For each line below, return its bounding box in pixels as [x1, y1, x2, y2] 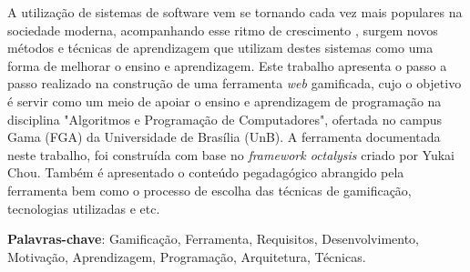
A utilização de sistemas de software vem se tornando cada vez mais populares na [7, 3, 463, 21]
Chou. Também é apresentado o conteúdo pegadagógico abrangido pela [7, 163, 404, 182]
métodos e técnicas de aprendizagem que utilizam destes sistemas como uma [7, 38, 434, 57]
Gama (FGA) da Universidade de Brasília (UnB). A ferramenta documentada [7, 127, 441, 146]
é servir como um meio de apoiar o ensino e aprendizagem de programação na [7, 91, 442, 110]
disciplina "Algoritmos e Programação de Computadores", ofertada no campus [7, 109, 443, 128]
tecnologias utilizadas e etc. [7, 198, 160, 217]
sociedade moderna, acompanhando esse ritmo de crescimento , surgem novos [7, 20, 438, 39]
